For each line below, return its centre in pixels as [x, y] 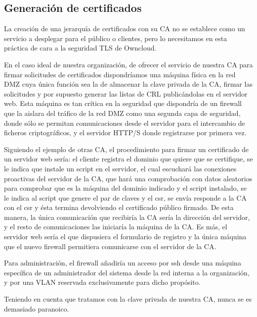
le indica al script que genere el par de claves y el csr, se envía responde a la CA [125, 197]
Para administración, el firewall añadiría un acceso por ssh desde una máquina [123, 263]
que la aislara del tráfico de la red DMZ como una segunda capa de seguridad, [122, 113]
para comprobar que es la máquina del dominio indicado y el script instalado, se [125, 188]
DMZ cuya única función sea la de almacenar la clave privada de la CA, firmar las [128, 84]
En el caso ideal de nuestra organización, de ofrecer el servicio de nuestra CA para [128, 64]
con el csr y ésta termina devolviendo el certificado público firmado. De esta [119, 207]
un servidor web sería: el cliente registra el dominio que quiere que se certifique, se [128, 159]
